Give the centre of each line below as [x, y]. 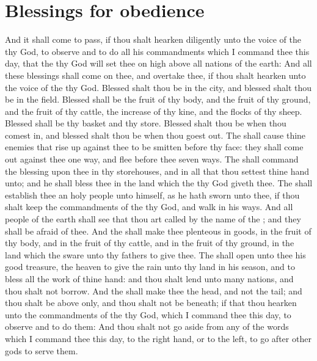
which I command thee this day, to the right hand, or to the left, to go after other [158, 338]
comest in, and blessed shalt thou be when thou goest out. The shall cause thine [155, 135]
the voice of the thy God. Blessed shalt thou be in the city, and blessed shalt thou [158, 87]
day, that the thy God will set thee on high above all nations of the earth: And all [158, 63]
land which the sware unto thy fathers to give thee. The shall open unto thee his [155, 254]
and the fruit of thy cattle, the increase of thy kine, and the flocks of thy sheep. [154, 111]
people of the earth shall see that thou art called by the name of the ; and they [153, 219]
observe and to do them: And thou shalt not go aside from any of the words [147, 326]
